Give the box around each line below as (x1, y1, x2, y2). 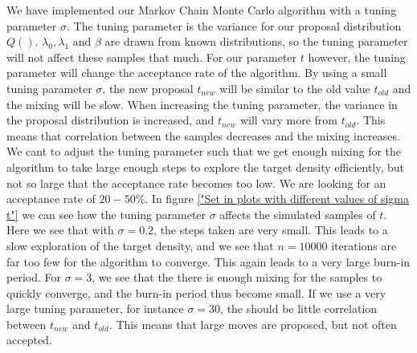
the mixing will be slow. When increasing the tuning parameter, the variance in (6, 95, 398, 112)
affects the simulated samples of (219, 205, 376, 222)
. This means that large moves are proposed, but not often (108, 315, 397, 332)
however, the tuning (308, 48, 406, 65)
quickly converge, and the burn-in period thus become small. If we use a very (6, 284, 386, 301)
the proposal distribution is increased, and (6, 112, 215, 128)
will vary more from (239, 112, 338, 128)
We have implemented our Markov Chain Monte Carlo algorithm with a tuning (6, 2, 397, 18)
